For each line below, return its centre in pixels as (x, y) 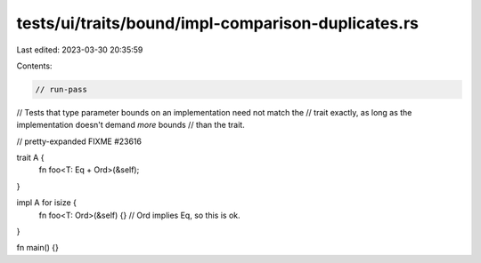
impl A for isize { (47, 203)
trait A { (30, 158)
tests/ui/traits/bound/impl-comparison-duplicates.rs (217, 23)
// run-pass (61, 89)
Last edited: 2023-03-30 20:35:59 (80, 50)
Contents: (34, 66)
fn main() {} (38, 248)
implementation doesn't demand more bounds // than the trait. (130, 125)
